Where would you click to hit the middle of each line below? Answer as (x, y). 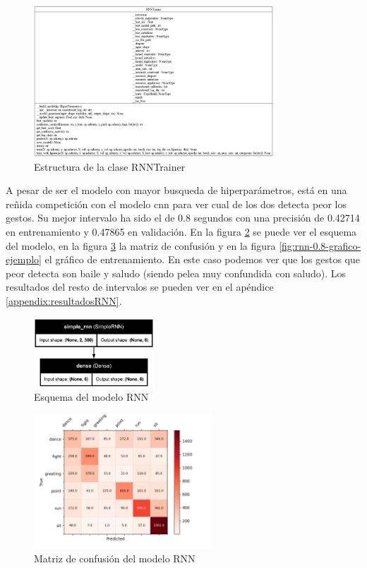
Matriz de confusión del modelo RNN (115, 558)
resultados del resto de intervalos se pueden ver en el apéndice (140, 287)
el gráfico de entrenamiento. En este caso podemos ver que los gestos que (202, 259)
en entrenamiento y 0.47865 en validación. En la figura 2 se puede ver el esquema (181, 231)
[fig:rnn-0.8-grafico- (320, 245)
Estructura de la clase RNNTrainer (110, 166)
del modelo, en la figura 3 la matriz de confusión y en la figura (141, 245)
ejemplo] (24, 259)
